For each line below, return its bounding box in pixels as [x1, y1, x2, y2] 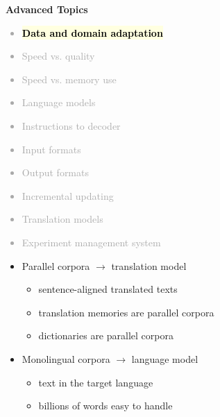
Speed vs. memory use [22, 71, 117, 86]
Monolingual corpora [22, 351, 110, 366]
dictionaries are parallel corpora [38, 328, 174, 343]
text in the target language [38, 375, 153, 389]
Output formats [22, 165, 89, 180]
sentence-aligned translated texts [38, 282, 178, 296]
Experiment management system [22, 235, 161, 249]
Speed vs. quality [22, 49, 95, 63]
